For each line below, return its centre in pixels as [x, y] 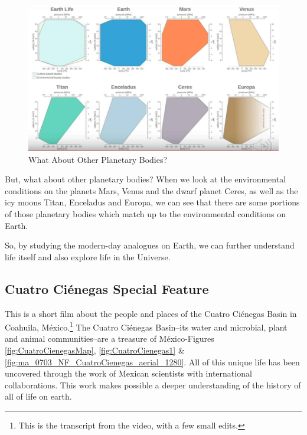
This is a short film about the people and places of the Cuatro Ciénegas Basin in [151, 313]
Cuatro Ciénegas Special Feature [107, 288]
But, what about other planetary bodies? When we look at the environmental [146, 179]
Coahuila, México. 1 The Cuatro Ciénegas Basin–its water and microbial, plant [146, 326]
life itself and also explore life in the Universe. [88, 256]
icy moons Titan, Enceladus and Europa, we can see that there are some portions [152, 202]
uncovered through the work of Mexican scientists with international [128, 373]
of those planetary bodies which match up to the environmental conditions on [145, 213]
